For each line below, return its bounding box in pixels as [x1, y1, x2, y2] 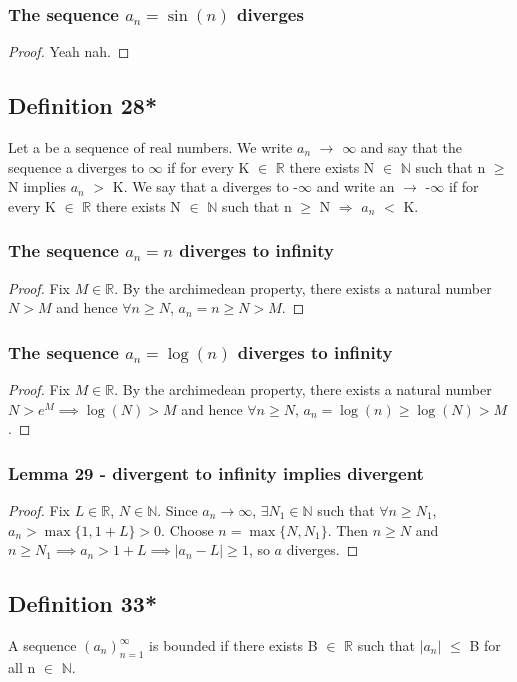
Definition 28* [8, 90, 157, 121]
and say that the [360, 137, 462, 158]
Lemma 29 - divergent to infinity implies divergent [8, 460, 424, 485]
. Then [327, 519, 369, 540]
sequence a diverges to [8, 156, 144, 177]
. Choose [161, 519, 214, 540]
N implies [8, 176, 67, 197]
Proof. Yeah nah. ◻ [8, 41, 130, 62]
